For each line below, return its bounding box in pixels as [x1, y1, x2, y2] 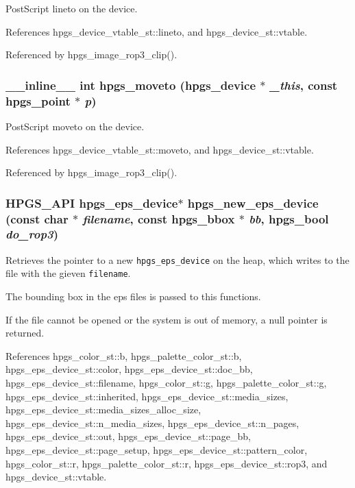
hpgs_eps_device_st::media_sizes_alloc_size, [5, 402, 201, 417]
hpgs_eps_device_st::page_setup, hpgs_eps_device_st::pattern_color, [5, 443, 308, 457]
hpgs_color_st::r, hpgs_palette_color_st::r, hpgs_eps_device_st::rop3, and [5, 456, 328, 470]
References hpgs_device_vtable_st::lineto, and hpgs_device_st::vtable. [5, 24, 308, 38]
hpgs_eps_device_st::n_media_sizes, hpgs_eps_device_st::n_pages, [5, 415, 299, 430]
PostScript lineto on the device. [5, 1, 138, 15]
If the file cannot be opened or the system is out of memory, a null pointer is [5, 312, 328, 326]
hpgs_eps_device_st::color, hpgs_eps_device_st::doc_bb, [5, 362, 253, 376]
